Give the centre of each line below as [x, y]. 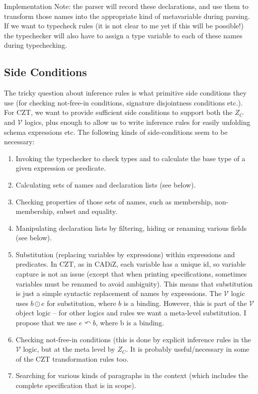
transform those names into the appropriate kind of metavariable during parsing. [127, 16]
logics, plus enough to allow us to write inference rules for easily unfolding [137, 122]
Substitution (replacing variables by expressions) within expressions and [125, 254]
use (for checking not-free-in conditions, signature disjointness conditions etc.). [124, 102]
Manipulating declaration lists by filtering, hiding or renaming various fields [131, 228]
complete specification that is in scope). [76, 385]
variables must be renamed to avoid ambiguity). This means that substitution [134, 283]
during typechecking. [36, 45]
